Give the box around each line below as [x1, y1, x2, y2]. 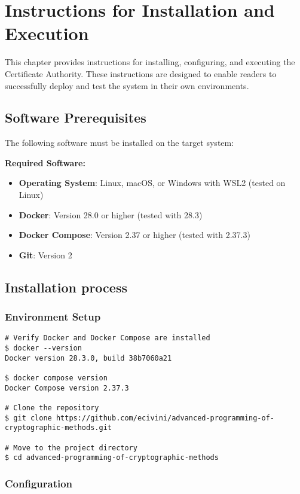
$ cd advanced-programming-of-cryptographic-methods [5, 453, 219, 462]
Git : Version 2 [19, 248, 72, 261]
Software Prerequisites [5, 108, 146, 127]
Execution [5, 21, 89, 45]
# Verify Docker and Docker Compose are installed [5, 334, 210, 343]
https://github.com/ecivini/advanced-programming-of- [56, 413, 275, 422]
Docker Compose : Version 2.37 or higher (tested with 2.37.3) [19, 228, 250, 241]
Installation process [5, 278, 127, 296]
